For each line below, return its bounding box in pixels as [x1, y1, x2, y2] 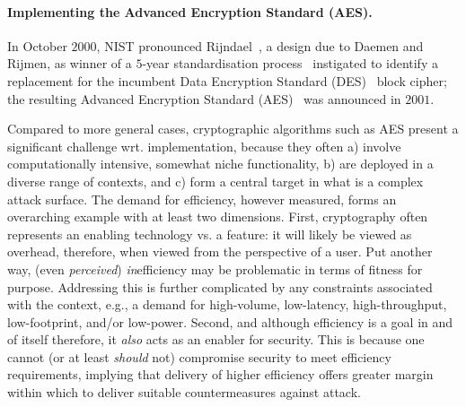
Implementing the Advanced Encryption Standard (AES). [7, 2, 373, 21]
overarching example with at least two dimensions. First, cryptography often [7, 207, 428, 226]
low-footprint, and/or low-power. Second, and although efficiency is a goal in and [7, 312, 453, 331]
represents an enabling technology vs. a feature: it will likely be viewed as [7, 224, 412, 243]
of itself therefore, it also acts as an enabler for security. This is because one [7, 330, 425, 349]
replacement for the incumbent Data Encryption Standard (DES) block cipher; [7, 71, 447, 90]
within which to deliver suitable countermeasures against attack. [7, 383, 361, 402]
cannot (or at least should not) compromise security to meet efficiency [7, 347, 391, 366]
